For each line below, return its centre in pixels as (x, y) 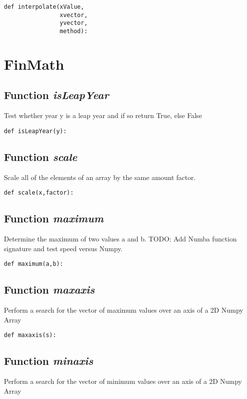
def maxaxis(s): (30, 335)
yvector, (74, 23)
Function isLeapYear (57, 95)
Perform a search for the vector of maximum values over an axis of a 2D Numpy (124, 310)
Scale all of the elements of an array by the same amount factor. (100, 177)
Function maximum (54, 218)
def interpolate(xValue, (44, 7)
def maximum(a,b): (34, 264)
